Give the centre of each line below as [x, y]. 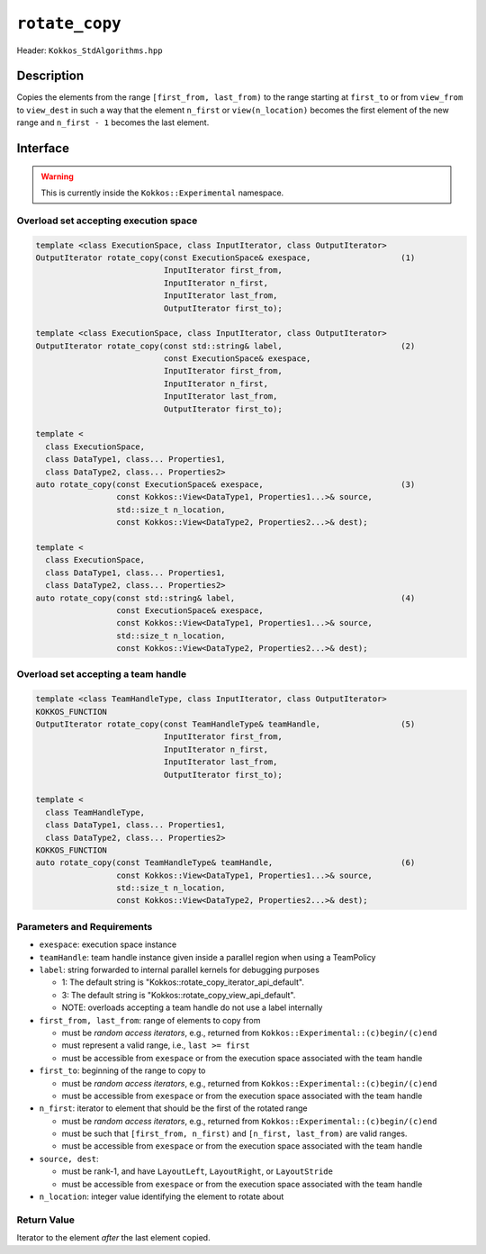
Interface [43, 149]
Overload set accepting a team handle [102, 674]
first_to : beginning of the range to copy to [122, 1070]
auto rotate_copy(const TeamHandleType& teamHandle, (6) [225, 863]
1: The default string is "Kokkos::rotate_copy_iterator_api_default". [183, 982]
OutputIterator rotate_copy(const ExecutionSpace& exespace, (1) [225, 257]
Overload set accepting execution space [107, 221]
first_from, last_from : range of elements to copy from [150, 1020]
